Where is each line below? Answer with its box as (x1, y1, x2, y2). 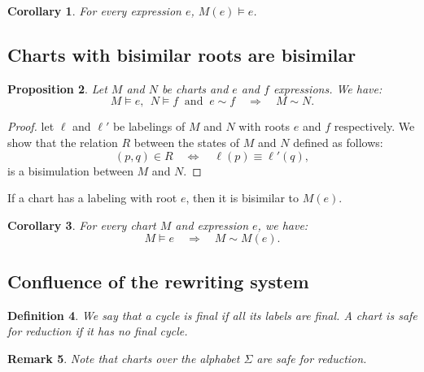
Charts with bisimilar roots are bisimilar (7, 41, 356, 67)
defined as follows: (293, 133, 383, 150)
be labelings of (112, 118, 186, 135)
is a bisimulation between (7, 162, 133, 179)
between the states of (133, 133, 240, 150)
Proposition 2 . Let (7, 80, 107, 97)
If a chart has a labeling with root (7, 189, 177, 206)
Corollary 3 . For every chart (7, 216, 156, 233)
